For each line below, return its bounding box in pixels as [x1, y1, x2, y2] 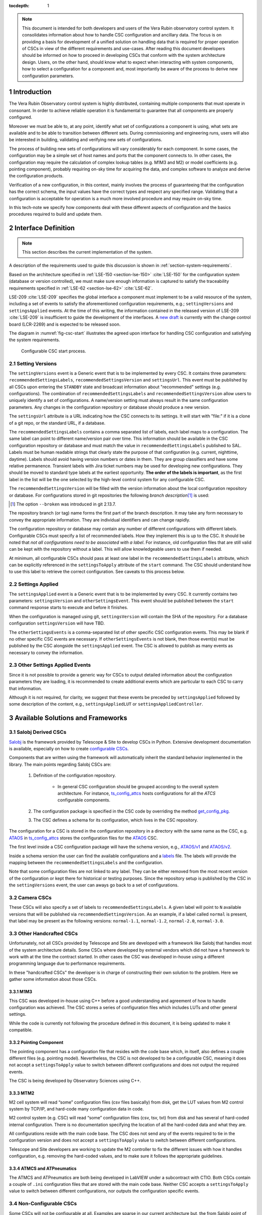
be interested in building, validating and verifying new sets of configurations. [9, 137, 163, 143]
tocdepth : [9, 3, 30, 8]
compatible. [9, 1027, 33, 1033]
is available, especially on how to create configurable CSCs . [9, 746, 129, 751]
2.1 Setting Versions [9, 360, 57, 367]
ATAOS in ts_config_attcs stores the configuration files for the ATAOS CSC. [9, 835, 158, 841]
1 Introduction [9, 88, 52, 96]
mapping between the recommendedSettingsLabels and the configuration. [9, 860, 164, 866]
